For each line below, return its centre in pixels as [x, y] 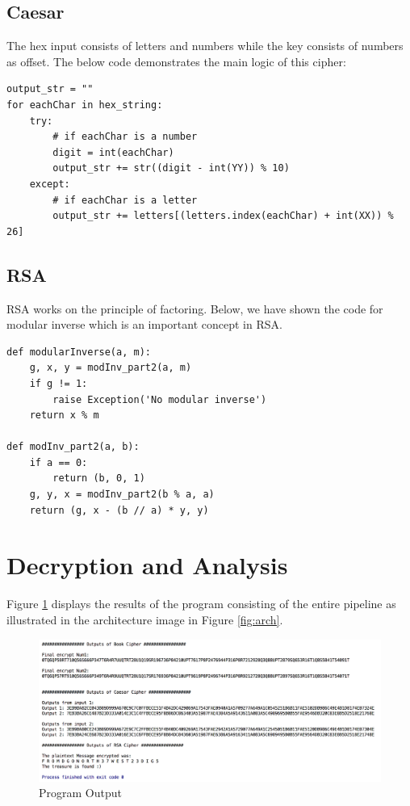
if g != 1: [59, 383]
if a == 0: [59, 462]
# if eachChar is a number [125, 137]
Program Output [80, 793]
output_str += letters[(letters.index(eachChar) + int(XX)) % [223, 216]
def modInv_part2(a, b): [73, 447]
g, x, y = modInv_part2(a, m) [111, 368]
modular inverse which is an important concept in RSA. [144, 324]
